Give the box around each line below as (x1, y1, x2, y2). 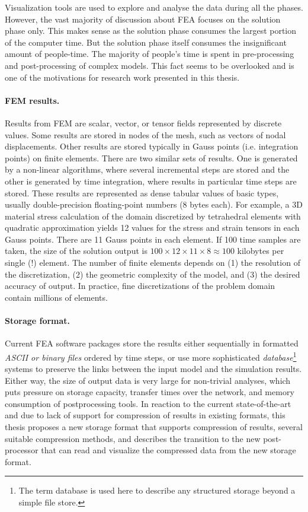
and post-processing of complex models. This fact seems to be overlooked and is (5, 59, 294, 71)
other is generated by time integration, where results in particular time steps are (5, 174, 297, 187)
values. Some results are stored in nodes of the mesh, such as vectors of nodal (5, 128, 286, 141)
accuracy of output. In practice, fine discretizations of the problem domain (5, 279, 275, 292)
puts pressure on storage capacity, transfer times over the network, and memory (5, 386, 294, 398)
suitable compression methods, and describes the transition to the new (5, 432, 261, 444)
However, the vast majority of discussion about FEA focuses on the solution (5, 12, 281, 25)
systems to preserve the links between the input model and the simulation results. (5, 362, 302, 375)
